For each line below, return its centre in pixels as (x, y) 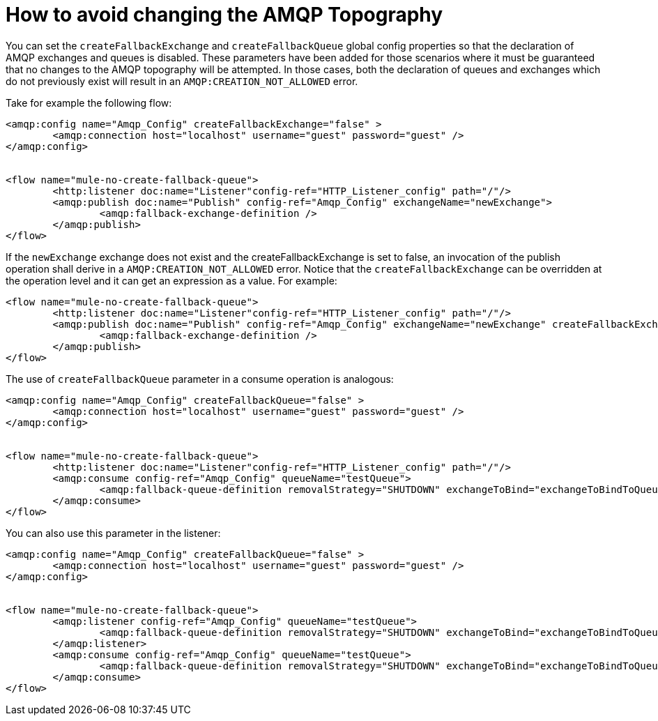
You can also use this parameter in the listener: (113, 533)
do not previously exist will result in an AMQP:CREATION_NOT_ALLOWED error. (182, 81)
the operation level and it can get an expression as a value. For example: (171, 280)
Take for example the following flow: (89, 103)
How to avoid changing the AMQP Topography (224, 15)
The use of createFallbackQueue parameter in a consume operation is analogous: (200, 379)
